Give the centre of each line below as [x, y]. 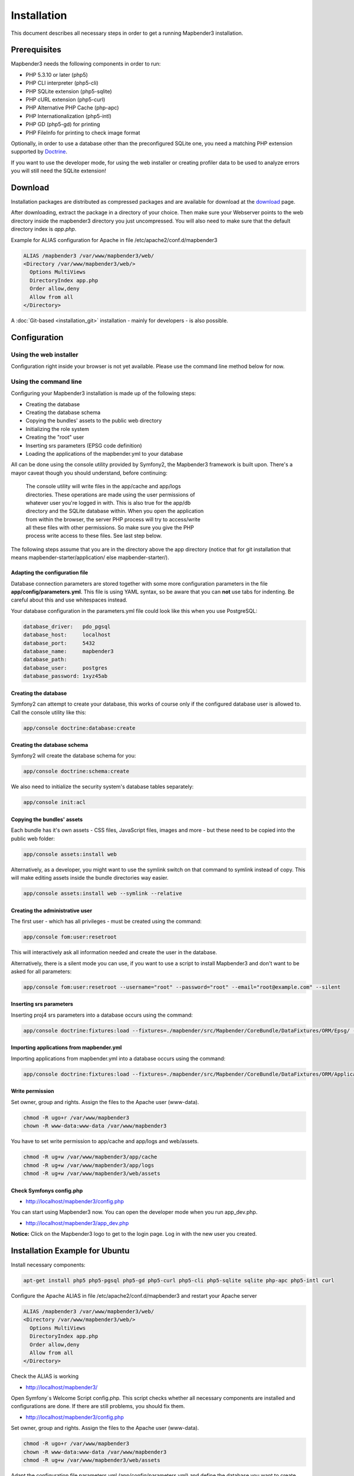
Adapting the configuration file [50, 573]
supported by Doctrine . [39, 152]
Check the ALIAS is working [45, 1376]
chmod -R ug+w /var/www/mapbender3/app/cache [90, 1157]
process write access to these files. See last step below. [94, 536]
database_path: [45, 659]
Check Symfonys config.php [47, 1190]
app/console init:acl [55, 802]
